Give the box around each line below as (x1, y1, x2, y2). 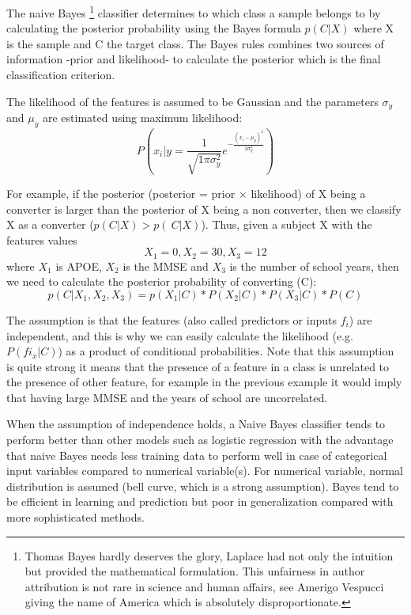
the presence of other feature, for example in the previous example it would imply (6, 374, 402, 390)
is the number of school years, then (229, 257, 399, 274)
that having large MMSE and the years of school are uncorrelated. (6, 389, 328, 405)
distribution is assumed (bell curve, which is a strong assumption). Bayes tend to (6, 477, 399, 494)
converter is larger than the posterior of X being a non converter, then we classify (6, 200, 402, 217)
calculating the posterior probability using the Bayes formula (6, 20, 301, 36)
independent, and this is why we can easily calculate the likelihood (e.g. (6, 327, 353, 344)
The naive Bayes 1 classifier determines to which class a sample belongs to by (6, 2, 381, 21)
